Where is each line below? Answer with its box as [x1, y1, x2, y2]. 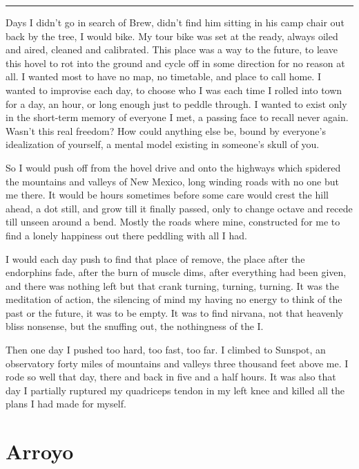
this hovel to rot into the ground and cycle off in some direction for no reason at [6, 55, 345, 70]
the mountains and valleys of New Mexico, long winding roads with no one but [6, 174, 339, 188]
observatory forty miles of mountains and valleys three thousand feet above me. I [6, 356, 349, 370]
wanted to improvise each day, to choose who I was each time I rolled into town [6, 82, 342, 97]
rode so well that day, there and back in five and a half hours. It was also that [6, 369, 336, 384]
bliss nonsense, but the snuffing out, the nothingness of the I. [6, 319, 264, 333]
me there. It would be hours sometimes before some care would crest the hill [6, 187, 329, 202]
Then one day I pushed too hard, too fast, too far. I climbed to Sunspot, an [6, 342, 326, 357]
